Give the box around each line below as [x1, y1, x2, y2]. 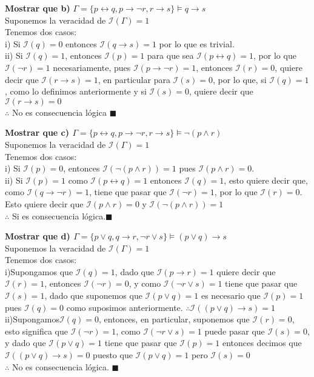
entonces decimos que [222, 336, 302, 349]
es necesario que [201, 289, 261, 302]
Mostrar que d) [5, 230, 70, 242]
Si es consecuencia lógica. [12, 209, 106, 222]
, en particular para [98, 73, 170, 85]
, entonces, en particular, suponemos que [99, 313, 250, 325]
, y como [129, 277, 161, 290]
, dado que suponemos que [44, 289, 142, 302]
